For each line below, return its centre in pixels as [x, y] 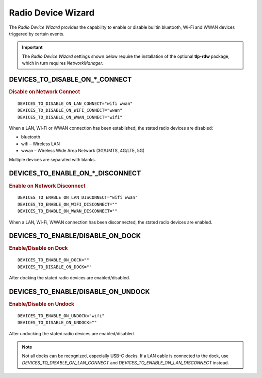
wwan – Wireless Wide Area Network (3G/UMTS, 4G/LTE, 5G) [83, 151]
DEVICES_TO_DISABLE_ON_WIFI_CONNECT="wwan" [70, 110]
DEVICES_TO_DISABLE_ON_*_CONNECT [70, 79]
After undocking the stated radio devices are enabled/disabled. [72, 333]
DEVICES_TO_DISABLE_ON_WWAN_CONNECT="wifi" [70, 117]
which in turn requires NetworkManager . [63, 63]
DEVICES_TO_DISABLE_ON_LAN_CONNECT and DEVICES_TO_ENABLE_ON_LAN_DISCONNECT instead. [125, 362]
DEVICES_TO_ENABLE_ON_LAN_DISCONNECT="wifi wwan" [78, 198]
